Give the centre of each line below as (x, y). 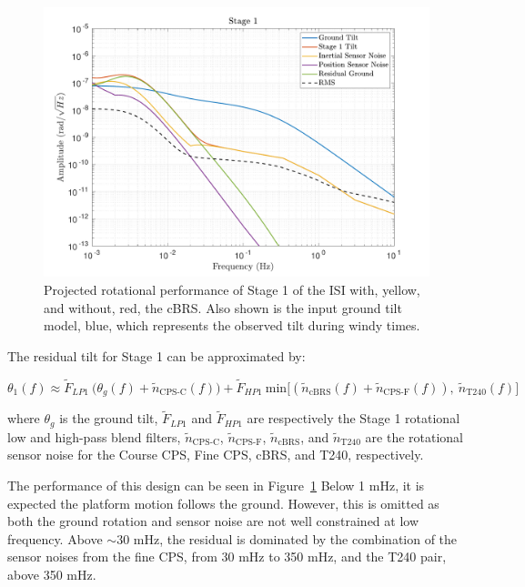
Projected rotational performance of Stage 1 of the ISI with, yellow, (232, 290)
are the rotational (414, 436)
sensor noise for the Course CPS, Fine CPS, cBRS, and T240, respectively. (216, 455)
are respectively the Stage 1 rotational (353, 418)
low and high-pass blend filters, (94, 436)
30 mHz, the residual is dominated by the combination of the (287, 538)
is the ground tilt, (109, 418)
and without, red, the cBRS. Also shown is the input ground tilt (223, 307)
